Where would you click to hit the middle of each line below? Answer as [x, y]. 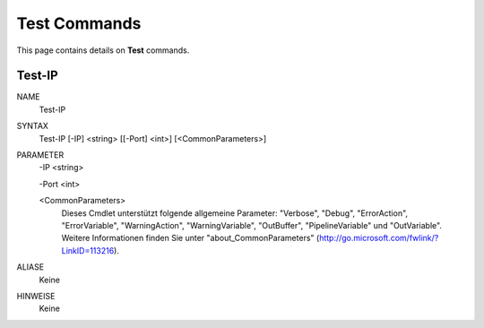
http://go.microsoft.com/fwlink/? [379, 238]
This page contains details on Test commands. [103, 50]
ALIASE [30, 267]
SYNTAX [33, 126]
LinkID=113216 [88, 250]
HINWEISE [36, 296]
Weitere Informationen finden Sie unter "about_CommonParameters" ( [190, 238]
